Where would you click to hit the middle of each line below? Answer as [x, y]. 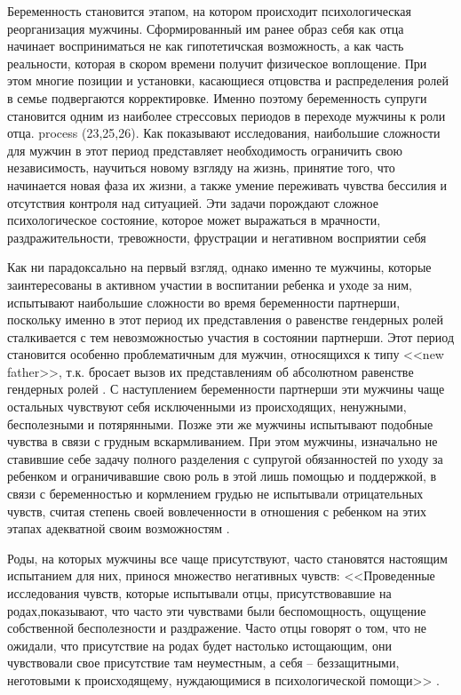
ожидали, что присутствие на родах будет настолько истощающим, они [199, 645]
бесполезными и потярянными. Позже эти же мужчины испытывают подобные [220, 423]
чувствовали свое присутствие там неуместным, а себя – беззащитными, [203, 663]
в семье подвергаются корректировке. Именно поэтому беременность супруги [217, 97]
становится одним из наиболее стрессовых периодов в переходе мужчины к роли [227, 115]
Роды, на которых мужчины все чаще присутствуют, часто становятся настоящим [227, 558]
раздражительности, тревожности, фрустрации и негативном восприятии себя [217, 237]
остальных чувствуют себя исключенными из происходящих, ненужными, [207, 407]
